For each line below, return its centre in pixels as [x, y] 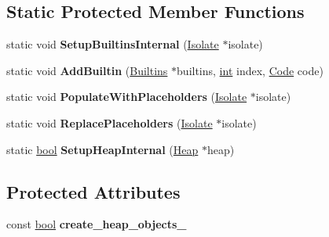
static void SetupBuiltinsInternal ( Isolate [113, 44]
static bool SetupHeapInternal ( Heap [102, 149]
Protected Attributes [93, 191]
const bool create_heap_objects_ [97, 224]
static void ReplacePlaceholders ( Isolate [110, 122]
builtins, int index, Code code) [250, 70]
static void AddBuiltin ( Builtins [87, 70]
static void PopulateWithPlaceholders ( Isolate [127, 97]
